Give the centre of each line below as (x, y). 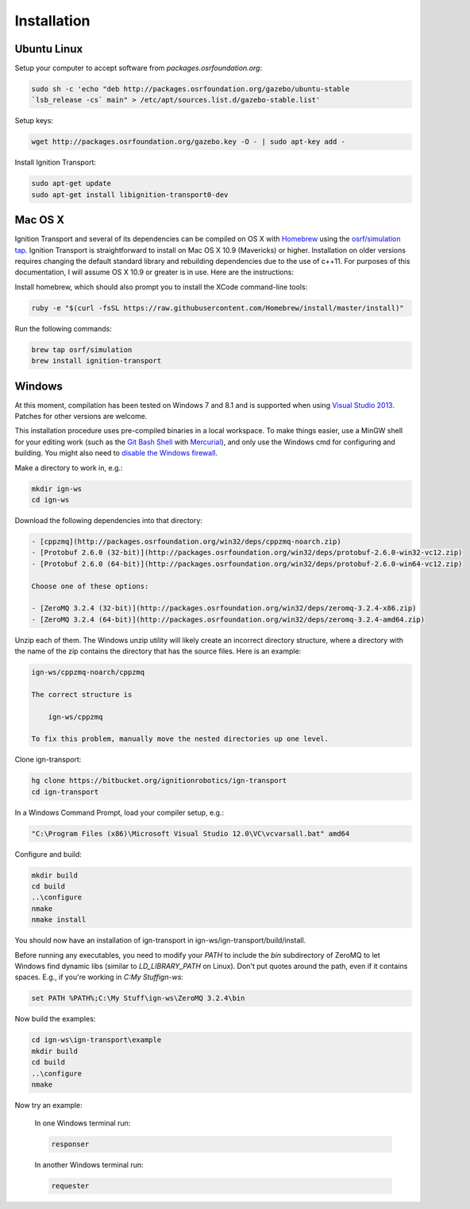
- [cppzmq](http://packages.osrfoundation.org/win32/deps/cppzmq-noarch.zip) (186, 541)
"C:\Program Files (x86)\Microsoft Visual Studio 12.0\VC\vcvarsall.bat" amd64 (191, 833)
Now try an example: (48, 1105)
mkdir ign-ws (57, 488)
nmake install (59, 920)
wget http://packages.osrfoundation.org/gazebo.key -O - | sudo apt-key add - (188, 142)
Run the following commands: (64, 328)
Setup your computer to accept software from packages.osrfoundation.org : (138, 68)
